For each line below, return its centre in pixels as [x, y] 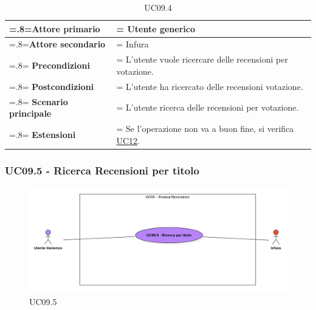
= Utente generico [156, 28]
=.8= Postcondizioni [52, 86]
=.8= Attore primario [55, 28]
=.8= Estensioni [43, 134]
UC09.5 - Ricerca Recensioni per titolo [102, 170]
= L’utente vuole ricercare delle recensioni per [202, 59]
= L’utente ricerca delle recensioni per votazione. [208, 107]
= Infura [132, 44]
